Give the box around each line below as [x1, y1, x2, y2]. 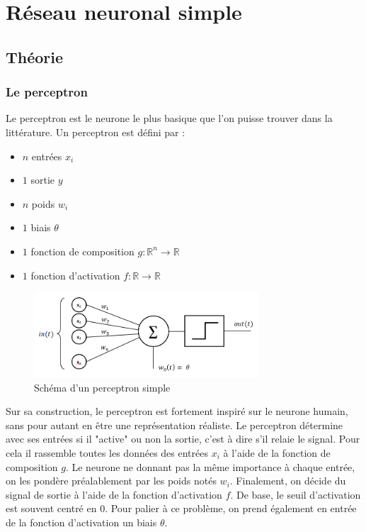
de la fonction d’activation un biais [6, 514, 157, 529]
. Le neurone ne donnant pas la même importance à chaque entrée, [65, 459, 355, 474]
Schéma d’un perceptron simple [34, 379, 171, 394]
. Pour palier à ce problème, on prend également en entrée [105, 501, 357, 516]
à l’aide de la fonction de [223, 445, 331, 460]
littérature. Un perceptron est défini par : [6, 124, 185, 139]
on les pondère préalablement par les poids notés [6, 473, 217, 488]
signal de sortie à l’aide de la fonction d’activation [6, 487, 222, 501]
